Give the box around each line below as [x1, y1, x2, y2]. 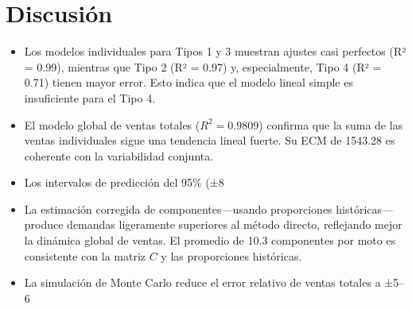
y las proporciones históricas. [161, 247, 302, 264]
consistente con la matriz [24, 247, 146, 264]
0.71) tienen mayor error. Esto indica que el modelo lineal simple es [24, 74, 353, 91]
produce [24, 216, 64, 233]
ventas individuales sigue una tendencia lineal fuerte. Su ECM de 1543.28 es [24, 132, 395, 149]
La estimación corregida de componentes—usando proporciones [24, 200, 332, 217]
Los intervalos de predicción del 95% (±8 [24, 174, 224, 191]
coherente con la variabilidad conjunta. [24, 147, 214, 164]
